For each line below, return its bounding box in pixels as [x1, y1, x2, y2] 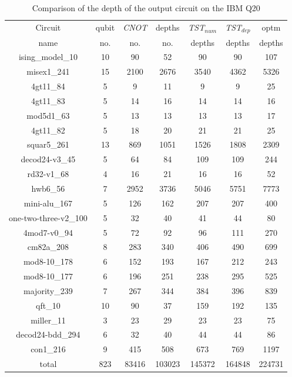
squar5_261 [27, 138, 69, 151]
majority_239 [24, 284, 73, 296]
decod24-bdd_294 [16, 328, 80, 341]
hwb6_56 [31, 182, 65, 194]
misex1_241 [26, 65, 70, 78]
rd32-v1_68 [27, 168, 69, 180]
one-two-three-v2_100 [9, 211, 88, 223]
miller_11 [31, 313, 66, 326]
